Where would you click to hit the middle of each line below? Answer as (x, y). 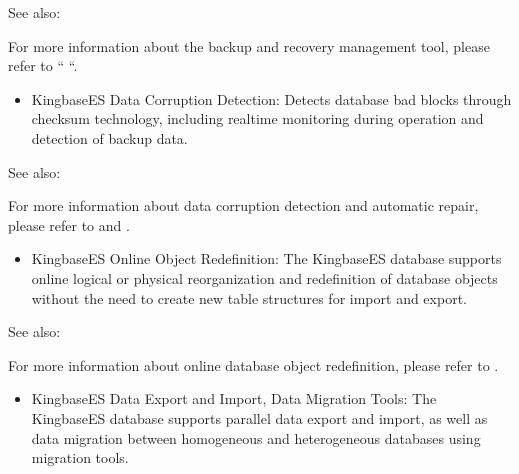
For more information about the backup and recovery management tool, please (249, 45)
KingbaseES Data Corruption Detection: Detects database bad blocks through (271, 98)
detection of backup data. (109, 137)
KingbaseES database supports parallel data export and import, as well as (259, 417)
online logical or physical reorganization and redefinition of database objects (264, 277)
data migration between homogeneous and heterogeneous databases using (256, 437)
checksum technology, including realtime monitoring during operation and (257, 118)
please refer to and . (69, 224)
